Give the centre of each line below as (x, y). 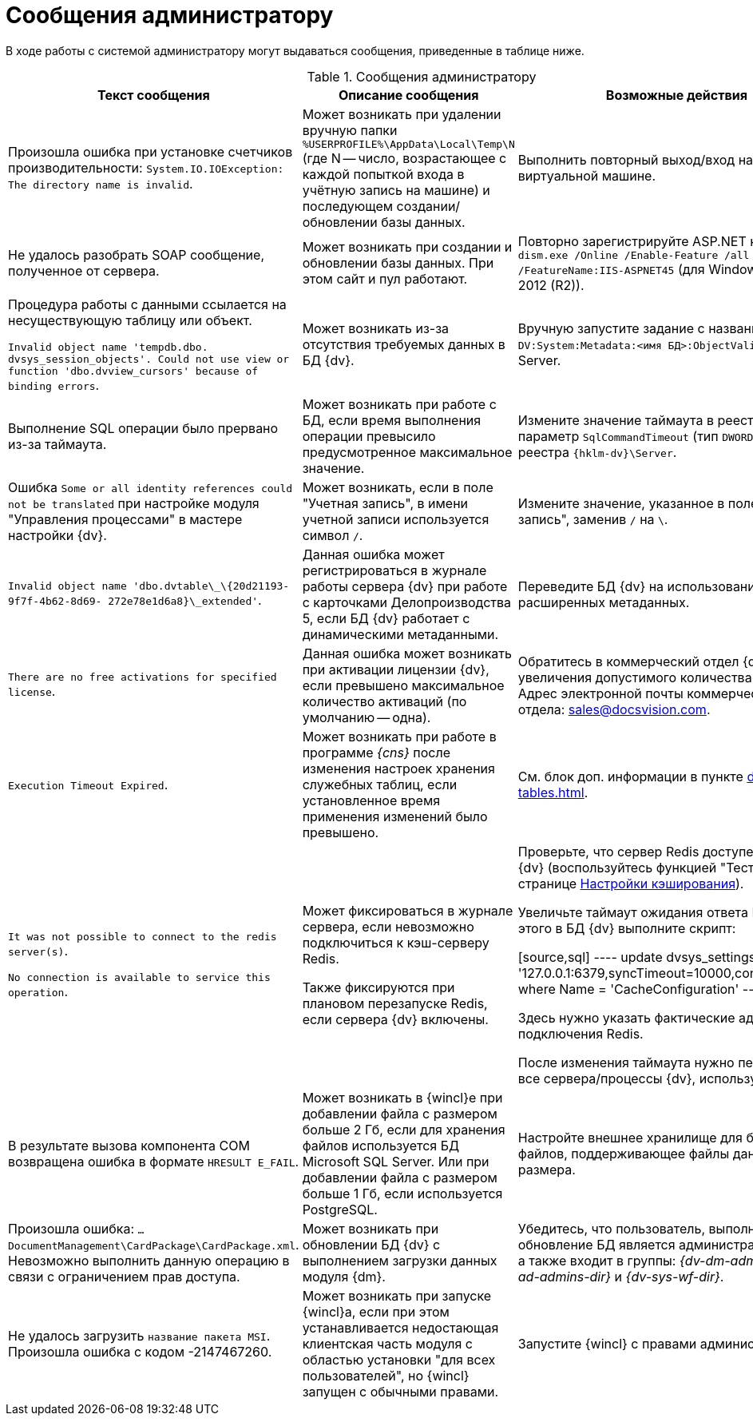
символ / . (333, 535)
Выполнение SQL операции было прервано (143, 428)
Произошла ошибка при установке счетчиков (151, 152)
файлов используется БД (381, 1145)
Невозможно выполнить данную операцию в (149, 1260)
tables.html (551, 792)
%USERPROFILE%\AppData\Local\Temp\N (408, 144)
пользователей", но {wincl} (386, 1375)
